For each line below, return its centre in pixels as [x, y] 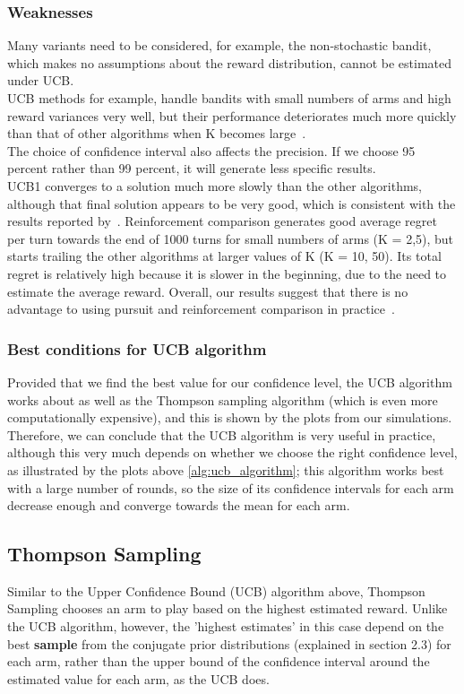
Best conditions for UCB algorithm [137, 348]
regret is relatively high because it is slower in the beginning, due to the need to [227, 273]
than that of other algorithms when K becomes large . [157, 133]
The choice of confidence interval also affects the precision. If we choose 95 [211, 150]
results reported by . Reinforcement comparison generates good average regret [222, 221]
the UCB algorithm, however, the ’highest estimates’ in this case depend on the [226, 626]
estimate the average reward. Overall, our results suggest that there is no [208, 291]
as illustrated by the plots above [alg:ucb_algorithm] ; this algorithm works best [226, 469]
